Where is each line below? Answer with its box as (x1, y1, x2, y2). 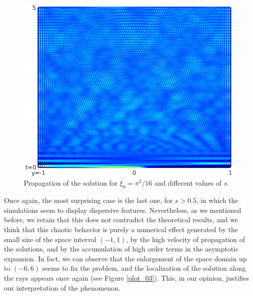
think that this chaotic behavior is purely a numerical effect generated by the (4, 224, 238, 235)
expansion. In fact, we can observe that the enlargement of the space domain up (4, 253, 247, 263)
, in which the (196, 195, 239, 205)
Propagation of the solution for (24, 178, 118, 188)
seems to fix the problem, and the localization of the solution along (42, 263, 246, 273)
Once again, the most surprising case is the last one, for (4, 195, 173, 205)
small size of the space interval (4, 234, 97, 244)
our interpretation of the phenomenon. (4, 282, 121, 293)
